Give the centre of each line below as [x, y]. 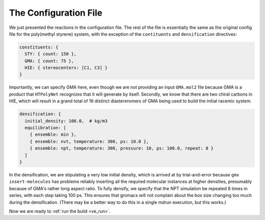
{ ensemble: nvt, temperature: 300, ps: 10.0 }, [89, 141]
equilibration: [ [45, 128]
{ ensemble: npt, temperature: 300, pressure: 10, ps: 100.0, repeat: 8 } [121, 148]
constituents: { [39, 47]
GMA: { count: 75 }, [49, 61]
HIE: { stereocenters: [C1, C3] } [66, 68]
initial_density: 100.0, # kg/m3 [66, 121]
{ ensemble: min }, [53, 134]
